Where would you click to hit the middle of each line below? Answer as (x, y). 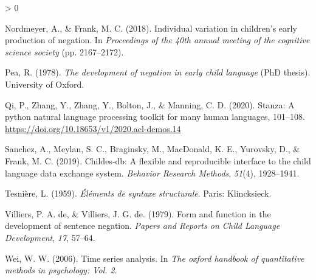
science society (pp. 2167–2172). (64, 51)
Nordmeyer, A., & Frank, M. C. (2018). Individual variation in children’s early (151, 28)
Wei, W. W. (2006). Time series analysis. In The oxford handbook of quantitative (155, 258)
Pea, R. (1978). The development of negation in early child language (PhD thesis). (158, 72)
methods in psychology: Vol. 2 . (61, 270)
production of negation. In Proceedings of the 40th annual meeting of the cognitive (157, 40)
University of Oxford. (45, 84)
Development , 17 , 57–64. (50, 237)
